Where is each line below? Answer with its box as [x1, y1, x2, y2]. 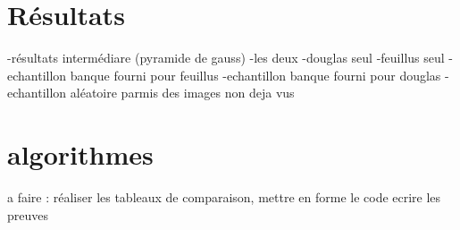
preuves [7, 205, 49, 224]
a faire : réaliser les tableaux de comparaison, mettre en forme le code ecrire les [7, 188, 441, 207]
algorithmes [7, 136, 154, 173]
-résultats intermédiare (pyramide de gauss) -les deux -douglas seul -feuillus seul [7, 48, 445, 67]
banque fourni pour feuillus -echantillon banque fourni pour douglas [70, 65, 441, 84]
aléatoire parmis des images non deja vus [70, 83, 295, 102]
